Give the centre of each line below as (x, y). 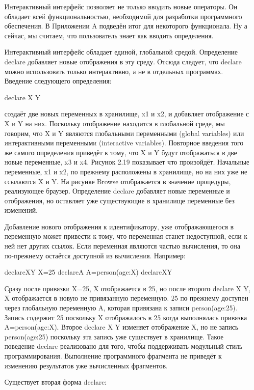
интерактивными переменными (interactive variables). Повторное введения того (124, 143)
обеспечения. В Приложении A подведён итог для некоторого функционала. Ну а (126, 26)
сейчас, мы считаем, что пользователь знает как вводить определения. (109, 35)
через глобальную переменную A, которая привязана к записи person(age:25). (121, 308)
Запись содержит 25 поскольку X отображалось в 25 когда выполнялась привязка (126, 317)
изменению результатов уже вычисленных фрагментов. (86, 365)
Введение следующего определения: (58, 81)
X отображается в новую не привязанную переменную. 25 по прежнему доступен (127, 298)
